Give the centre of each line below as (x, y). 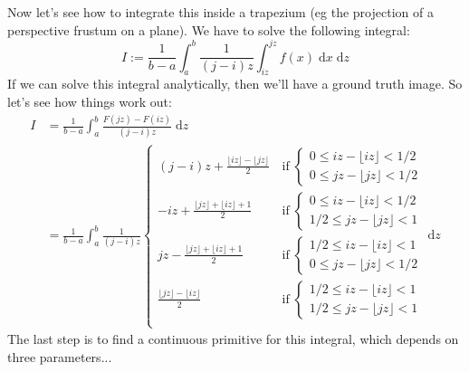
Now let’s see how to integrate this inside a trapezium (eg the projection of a (220, 12)
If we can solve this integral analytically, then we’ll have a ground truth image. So (235, 84)
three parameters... (60, 356)
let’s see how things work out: (90, 102)
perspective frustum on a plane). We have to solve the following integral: (209, 29)
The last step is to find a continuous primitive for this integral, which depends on (233, 339)
